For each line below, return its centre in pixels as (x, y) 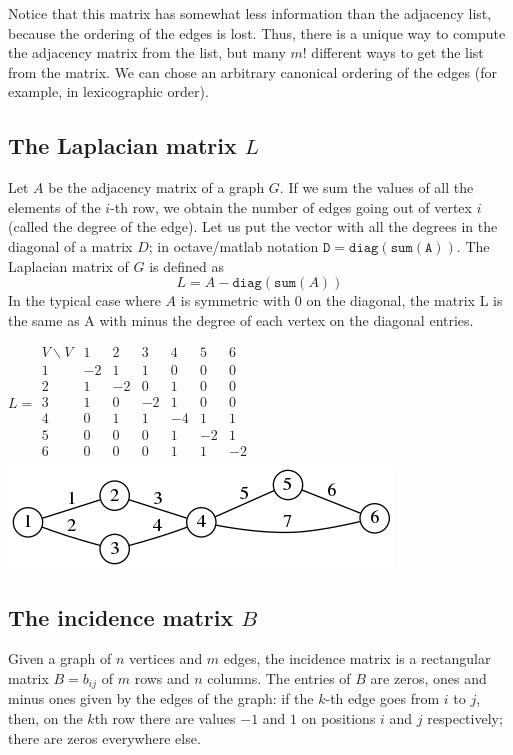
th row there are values (165, 718)
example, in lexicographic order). (108, 91)
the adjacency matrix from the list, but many (147, 52)
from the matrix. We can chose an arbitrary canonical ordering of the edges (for (252, 71)
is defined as (186, 265)
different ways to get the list (397, 52)
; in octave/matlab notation (233, 245)
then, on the (45, 718)
